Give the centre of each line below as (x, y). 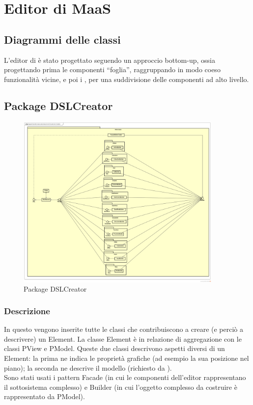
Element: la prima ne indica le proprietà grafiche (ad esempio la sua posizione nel (126, 358)
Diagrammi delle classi (62, 39)
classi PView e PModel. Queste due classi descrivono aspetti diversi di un (114, 348)
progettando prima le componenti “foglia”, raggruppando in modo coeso (112, 69)
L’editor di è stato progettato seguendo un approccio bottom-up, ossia (110, 60)
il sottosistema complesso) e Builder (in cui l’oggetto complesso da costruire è (121, 387)
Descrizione (27, 310)
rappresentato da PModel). (44, 396)
